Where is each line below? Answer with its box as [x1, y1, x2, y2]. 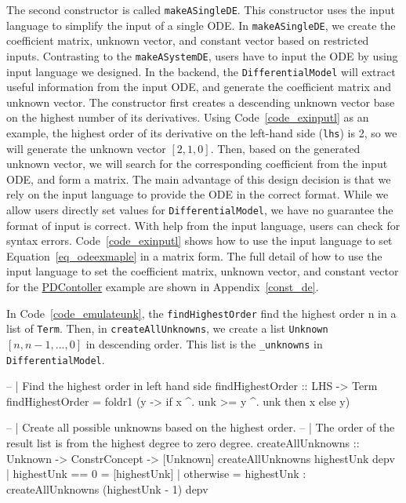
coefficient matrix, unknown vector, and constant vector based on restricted [6, 32, 369, 49]
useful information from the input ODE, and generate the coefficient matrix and [6, 78, 392, 95]
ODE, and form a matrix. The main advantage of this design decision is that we [6, 170, 391, 187]
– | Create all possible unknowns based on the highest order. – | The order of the [6, 419, 395, 436]
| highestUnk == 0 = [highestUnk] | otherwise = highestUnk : [6, 465, 306, 482]
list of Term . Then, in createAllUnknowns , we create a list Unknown [6, 320, 328, 337]
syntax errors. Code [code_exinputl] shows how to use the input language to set [6, 232, 393, 249]
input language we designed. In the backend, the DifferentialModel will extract [6, 63, 396, 79]
